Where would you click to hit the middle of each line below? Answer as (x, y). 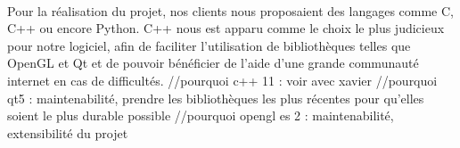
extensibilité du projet (68, 132)
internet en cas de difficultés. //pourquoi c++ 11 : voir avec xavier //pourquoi (222, 80)
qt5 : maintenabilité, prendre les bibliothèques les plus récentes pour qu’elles (216, 98)
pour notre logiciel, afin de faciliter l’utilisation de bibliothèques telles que (209, 45)
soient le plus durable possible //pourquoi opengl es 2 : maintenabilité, (201, 115)
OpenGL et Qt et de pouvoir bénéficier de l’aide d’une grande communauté (213, 63)
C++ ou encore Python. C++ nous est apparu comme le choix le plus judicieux (226, 28)
